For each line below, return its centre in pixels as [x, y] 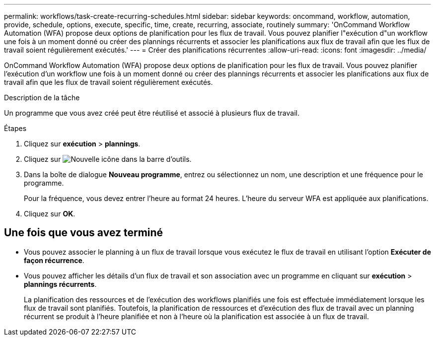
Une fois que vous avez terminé [84, 233]
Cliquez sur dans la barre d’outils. [108, 159]
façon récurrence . [54, 260]
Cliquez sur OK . [50, 214]
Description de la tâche [42, 98]
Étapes [15, 128]
